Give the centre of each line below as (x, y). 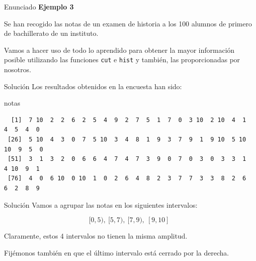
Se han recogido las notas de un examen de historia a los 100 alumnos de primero (128, 23)
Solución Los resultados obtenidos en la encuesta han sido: (93, 86)
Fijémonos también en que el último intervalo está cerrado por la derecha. (117, 252)
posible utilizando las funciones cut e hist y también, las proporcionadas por (122, 60)
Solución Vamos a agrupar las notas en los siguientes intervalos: (101, 204)
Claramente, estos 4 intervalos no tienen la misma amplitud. (96, 236)
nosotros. (18, 69)
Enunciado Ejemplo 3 (39, 6)
